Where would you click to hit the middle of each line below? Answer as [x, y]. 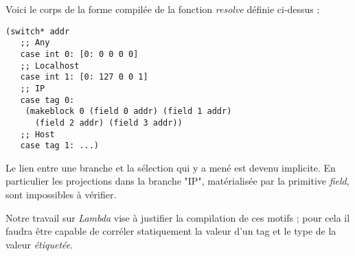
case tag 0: [47, 100]
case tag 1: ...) [60, 146]
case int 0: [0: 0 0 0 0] [79, 54]
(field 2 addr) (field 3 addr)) [108, 123]
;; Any [35, 43]
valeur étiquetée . [39, 244]
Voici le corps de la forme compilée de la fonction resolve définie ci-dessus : [163, 9]
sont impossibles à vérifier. [61, 194]
